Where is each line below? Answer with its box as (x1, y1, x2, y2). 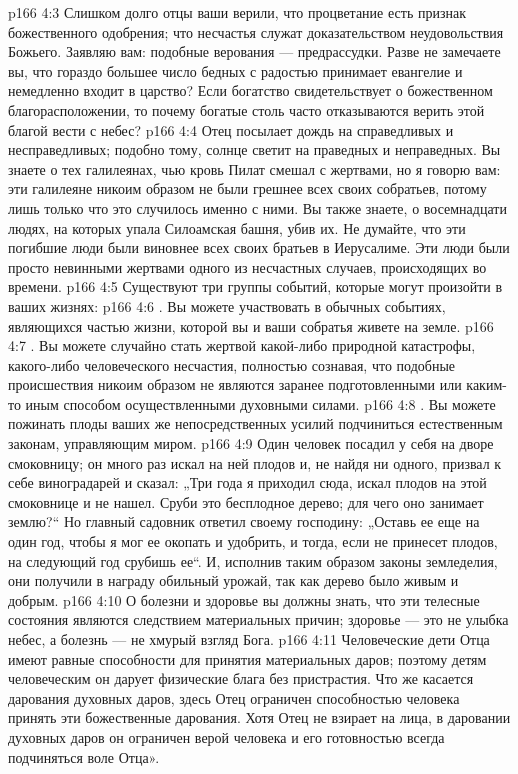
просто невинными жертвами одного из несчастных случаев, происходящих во (8, 256, 487, 277)
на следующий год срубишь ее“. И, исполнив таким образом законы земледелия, (8, 550, 498, 571)
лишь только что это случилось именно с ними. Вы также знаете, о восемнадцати (8, 197, 507, 218)
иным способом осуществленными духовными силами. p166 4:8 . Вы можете (25, 393, 496, 414)
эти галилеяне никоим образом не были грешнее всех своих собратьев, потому (8, 178, 487, 199)
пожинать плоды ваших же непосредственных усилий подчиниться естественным (8, 413, 503, 434)
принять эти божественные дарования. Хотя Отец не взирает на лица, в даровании (8, 707, 511, 728)
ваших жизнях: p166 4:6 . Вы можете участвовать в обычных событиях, (8, 295, 446, 316)
